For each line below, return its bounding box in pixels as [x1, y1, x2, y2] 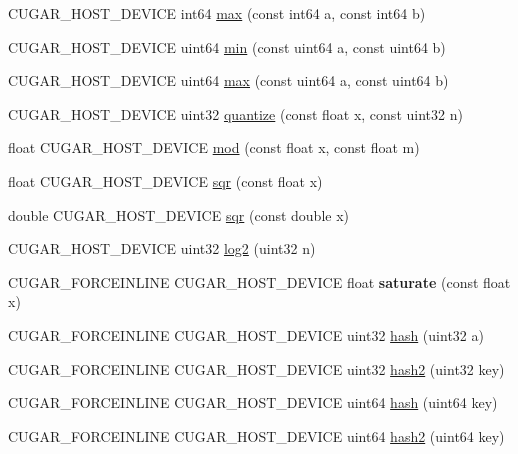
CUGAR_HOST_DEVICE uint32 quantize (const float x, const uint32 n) [8, 103, 463, 124]
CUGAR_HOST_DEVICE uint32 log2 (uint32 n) [8, 238, 316, 259]
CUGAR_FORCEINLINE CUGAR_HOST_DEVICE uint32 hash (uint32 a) [8, 324, 484, 345]
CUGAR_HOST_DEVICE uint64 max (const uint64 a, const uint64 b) [8, 70, 449, 91]
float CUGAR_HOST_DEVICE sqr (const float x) [8, 170, 323, 191]
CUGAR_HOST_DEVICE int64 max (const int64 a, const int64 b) [8, 3, 426, 23]
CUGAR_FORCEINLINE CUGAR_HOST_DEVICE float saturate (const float [8, 271, 511, 292]
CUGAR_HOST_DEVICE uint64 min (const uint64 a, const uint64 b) [8, 36, 446, 57]
